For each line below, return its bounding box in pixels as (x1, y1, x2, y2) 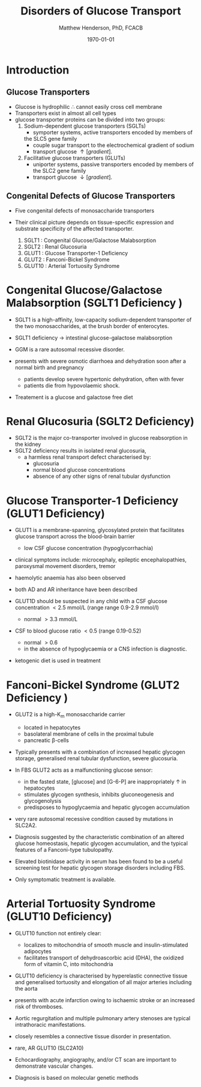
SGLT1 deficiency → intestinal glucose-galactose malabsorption (14, 334, 173, 341)
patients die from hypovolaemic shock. (23, 382, 120, 389)
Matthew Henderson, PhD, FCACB (59, 24, 143, 31)
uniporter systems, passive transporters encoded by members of (32, 161, 194, 168)
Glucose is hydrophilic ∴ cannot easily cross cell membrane (14, 103, 163, 110)
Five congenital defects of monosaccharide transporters (14, 206, 155, 214)
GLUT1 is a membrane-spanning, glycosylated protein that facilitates (14, 527, 185, 534)
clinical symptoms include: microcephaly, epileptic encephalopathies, (14, 556, 187, 563)
